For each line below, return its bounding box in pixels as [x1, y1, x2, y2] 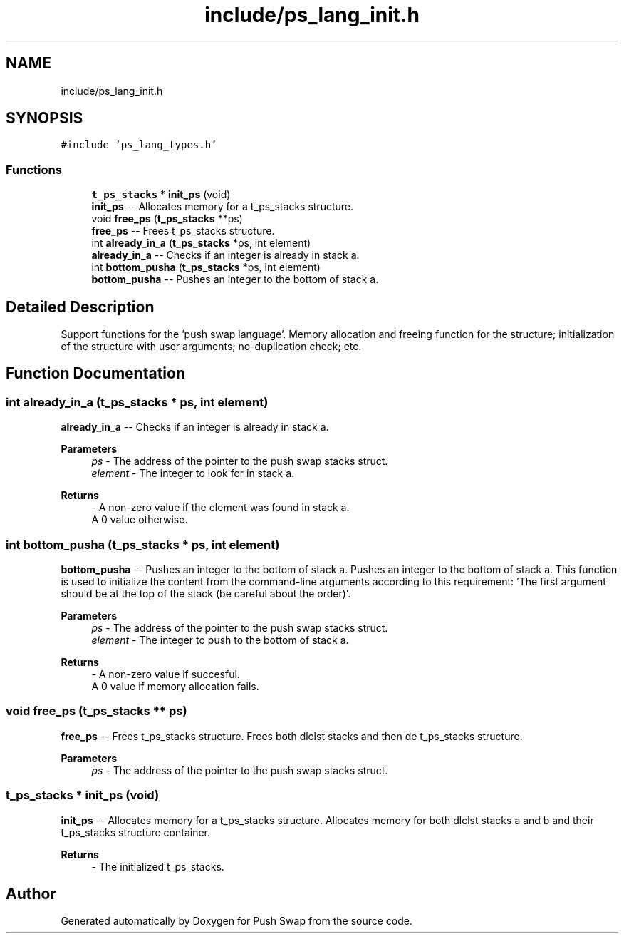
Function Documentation [6, 364, 185, 383]
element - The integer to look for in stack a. [91, 467, 295, 480]
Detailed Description [6, 297, 155, 316]
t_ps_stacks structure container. [61, 826, 211, 838]
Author [6, 884, 56, 903]
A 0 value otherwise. [91, 513, 188, 526]
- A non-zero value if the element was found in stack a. [91, 501, 350, 514]
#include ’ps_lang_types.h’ [61, 139, 217, 151]
